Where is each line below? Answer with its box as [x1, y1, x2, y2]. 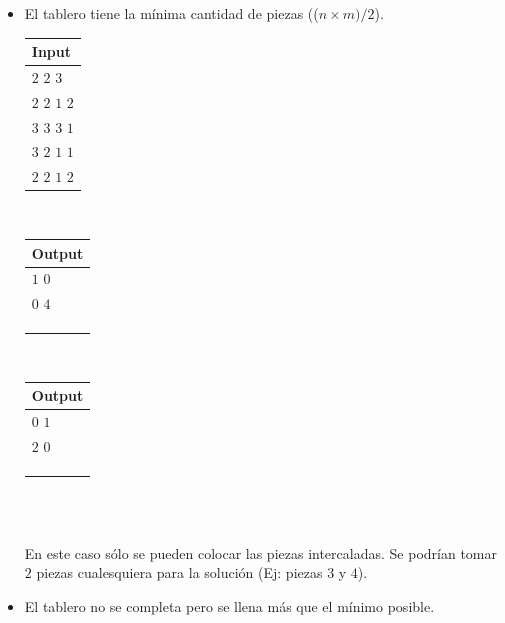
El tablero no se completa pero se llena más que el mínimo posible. [24, 596, 435, 617]
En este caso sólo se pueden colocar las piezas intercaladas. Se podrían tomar [24, 542, 497, 563]
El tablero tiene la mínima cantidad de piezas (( [24, 3, 319, 23]
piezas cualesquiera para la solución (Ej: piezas [36, 562, 323, 583]
